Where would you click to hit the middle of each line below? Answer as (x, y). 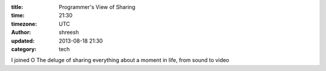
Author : (21, 32)
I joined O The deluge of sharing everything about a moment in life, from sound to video (120, 60)
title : (17, 7)
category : (24, 49)
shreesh (69, 32)
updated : (23, 41)
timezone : (24, 23)
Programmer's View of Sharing (97, 7)
